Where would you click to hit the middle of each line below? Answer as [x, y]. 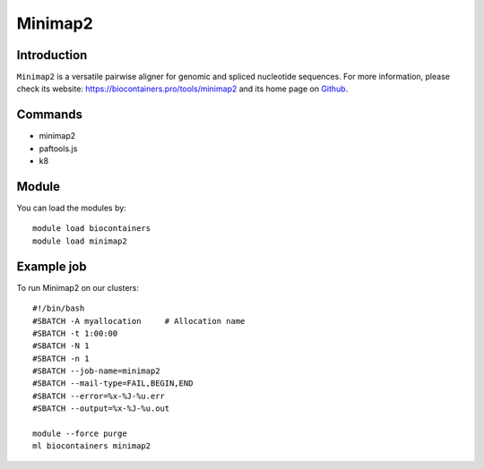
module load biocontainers [92, 229]
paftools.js [58, 149]
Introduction [52, 55]
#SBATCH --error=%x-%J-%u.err [99, 396]
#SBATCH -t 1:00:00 [75, 333]
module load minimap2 [80, 241]
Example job [52, 266]
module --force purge [80, 434]
